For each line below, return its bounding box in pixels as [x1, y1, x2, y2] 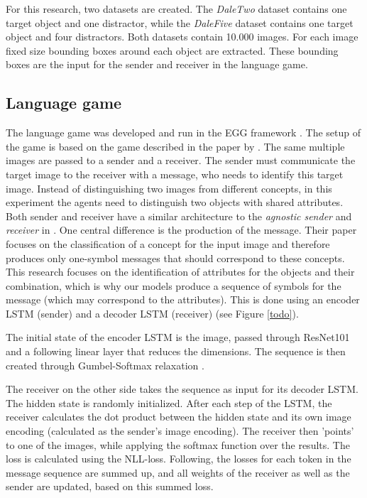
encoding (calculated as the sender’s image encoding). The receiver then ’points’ [6, 423, 354, 438]
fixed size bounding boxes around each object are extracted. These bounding [6, 43, 339, 58]
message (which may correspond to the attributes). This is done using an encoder [6, 292, 360, 307]
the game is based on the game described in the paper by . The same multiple [6, 139, 345, 153]
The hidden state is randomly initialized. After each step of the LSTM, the [6, 395, 332, 410]
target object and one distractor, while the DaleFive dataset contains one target [6, 15, 354, 30]
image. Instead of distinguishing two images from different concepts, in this [6, 180, 332, 195]
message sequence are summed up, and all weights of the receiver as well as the [6, 465, 350, 480]
